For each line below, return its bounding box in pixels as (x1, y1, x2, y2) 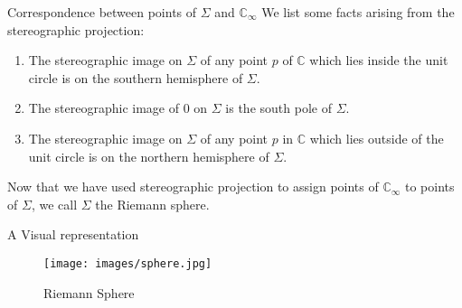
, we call (31, 194, 78, 213)
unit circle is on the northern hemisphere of (28, 146, 269, 165)
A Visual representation (7, 225, 139, 244)
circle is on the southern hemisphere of (28, 68, 243, 87)
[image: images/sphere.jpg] (43, 257, 212, 270)
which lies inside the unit (309, 51, 448, 70)
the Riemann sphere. (95, 194, 210, 213)
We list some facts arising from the (261, 3, 455, 21)
